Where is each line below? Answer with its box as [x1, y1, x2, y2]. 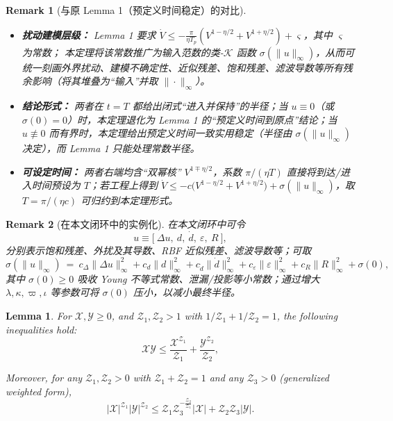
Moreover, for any [6, 370, 83, 385]
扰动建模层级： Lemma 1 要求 [22, 27, 156, 42]
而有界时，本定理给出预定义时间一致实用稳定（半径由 [49, 126, 292, 140]
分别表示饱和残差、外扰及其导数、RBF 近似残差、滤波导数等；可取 [6, 242, 312, 257]
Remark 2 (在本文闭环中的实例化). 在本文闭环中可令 [6, 216, 246, 231]
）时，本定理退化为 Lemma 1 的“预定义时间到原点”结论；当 [67, 112, 337, 126]
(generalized [279, 370, 329, 385]
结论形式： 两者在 [22, 98, 103, 113]
